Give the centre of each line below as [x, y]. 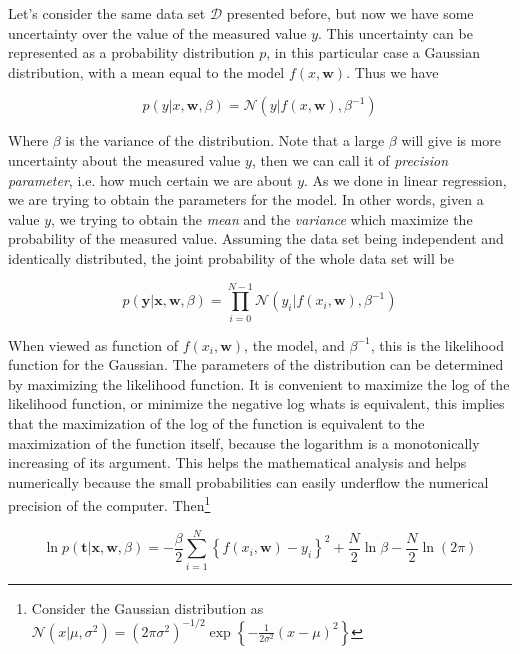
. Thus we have [392, 71]
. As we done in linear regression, [405, 179]
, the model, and [294, 344]
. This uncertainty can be [395, 32]
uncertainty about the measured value [124, 159]
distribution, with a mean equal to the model [146, 71]
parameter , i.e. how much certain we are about [150, 179]
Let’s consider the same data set [107, 13]
